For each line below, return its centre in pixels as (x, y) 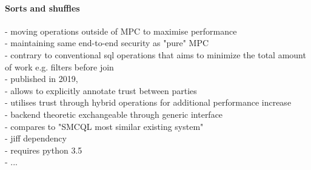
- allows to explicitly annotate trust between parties (101, 90)
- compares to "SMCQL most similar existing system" (104, 126)
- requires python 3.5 (44, 150)
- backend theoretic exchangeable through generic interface (114, 114)
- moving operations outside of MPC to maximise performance (121, 31)
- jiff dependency (36, 138)
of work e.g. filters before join (59, 66)
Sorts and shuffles (42, 8)
